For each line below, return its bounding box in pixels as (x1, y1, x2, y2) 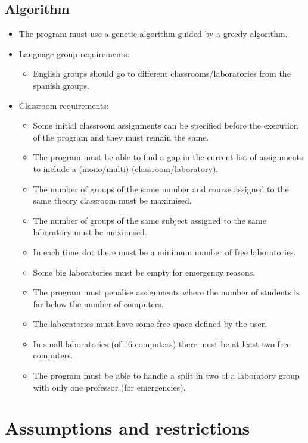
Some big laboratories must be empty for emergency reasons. (33, 266, 256, 278)
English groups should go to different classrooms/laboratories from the (33, 67, 291, 80)
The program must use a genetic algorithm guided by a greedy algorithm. (18, 27, 288, 40)
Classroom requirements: (18, 99, 109, 111)
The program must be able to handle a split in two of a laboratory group (33, 369, 300, 382)
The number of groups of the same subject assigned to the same (33, 214, 266, 226)
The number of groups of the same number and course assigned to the (33, 182, 289, 195)
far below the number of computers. (33, 297, 164, 310)
